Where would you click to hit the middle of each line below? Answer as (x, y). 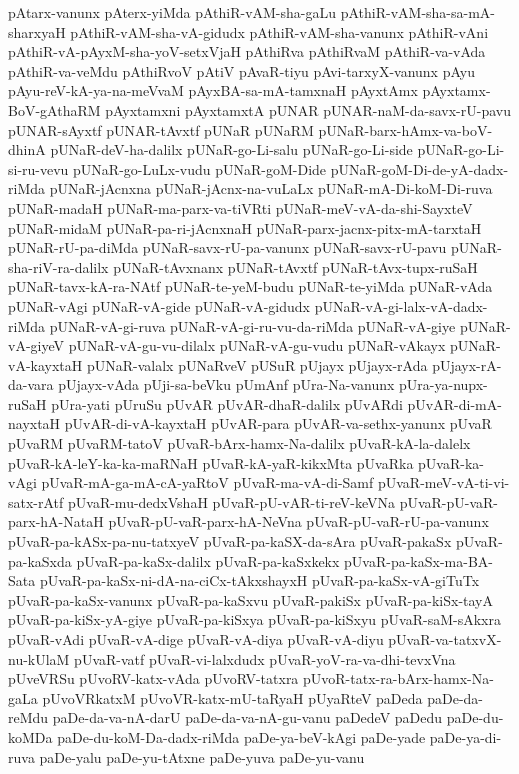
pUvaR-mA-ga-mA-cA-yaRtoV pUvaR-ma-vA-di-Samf (207, 482)
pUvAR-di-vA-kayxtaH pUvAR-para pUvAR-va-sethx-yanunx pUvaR (278, 423)
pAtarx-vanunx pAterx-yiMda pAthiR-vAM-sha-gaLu (172, 12)
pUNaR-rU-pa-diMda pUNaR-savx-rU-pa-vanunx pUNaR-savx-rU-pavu (227, 247)
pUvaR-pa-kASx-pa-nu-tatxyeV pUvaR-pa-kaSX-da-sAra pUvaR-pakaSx (230, 541)
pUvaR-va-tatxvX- (445, 639)
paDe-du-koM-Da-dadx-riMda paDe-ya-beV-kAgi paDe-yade (241, 736)
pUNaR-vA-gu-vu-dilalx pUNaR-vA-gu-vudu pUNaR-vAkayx (257, 345)
